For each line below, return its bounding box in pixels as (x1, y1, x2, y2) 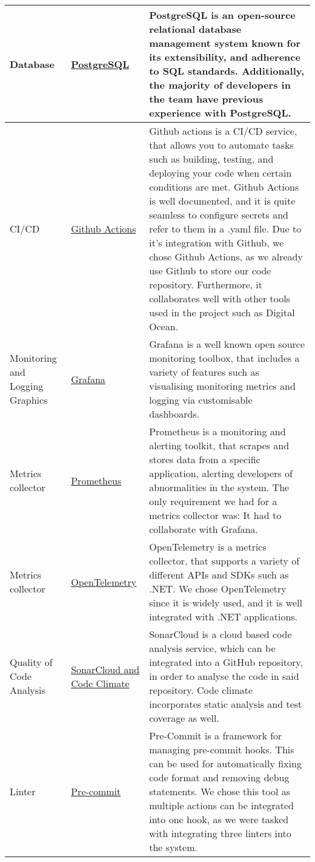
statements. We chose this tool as (149, 784, 291, 798)
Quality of (10, 655, 53, 669)
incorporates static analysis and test (149, 697, 302, 711)
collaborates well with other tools (149, 291, 290, 305)
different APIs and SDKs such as (149, 568, 289, 582)
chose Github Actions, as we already (149, 249, 303, 263)
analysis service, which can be (149, 641, 276, 655)
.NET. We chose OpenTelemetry (149, 582, 287, 596)
